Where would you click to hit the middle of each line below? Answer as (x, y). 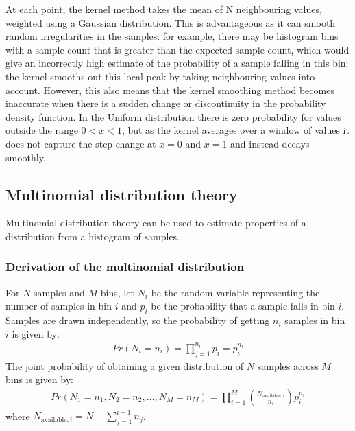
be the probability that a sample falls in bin (243, 306)
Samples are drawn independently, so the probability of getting (138, 320)
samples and (59, 292)
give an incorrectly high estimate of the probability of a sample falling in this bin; (177, 63)
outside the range (42, 130)
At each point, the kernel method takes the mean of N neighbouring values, (164, 9)
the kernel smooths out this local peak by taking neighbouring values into (160, 76)
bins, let (117, 292)
